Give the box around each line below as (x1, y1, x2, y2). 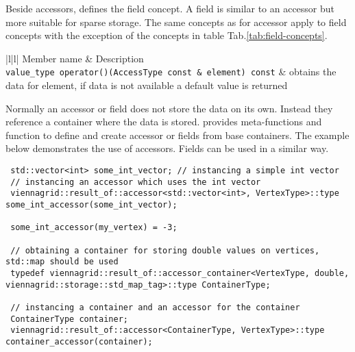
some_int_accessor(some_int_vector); (5, 199, 177, 210)
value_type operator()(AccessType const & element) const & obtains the (5, 64, 336, 79)
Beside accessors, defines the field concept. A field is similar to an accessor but (5, 1, 335, 15)
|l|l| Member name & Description (5, 51, 144, 65)
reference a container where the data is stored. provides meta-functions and (5, 114, 322, 129)
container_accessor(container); (5, 336, 153, 347)
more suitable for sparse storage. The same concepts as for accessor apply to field (5, 14, 347, 29)
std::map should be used (5, 257, 119, 267)
